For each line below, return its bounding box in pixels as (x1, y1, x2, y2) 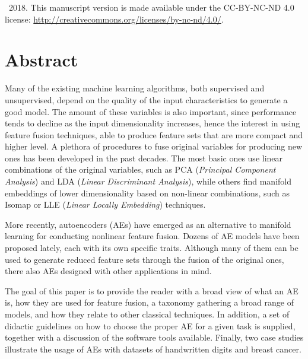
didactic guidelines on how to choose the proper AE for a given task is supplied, (5, 319, 296, 332)
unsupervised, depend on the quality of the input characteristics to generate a (5, 93, 288, 106)
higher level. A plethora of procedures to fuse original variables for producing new (5, 140, 303, 153)
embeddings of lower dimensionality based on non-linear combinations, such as (5, 186, 290, 199)
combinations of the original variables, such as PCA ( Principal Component (5, 163, 276, 176)
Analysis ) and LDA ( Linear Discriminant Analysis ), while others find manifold (5, 175, 291, 188)
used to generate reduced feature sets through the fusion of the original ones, (5, 253, 284, 265)
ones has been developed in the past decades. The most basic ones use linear (5, 151, 283, 164)
